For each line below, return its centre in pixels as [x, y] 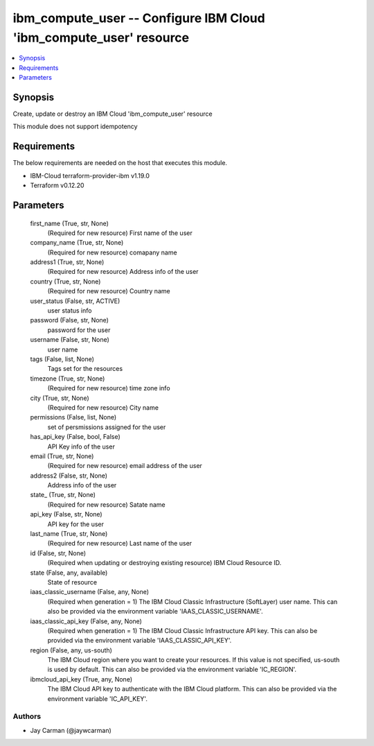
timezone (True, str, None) [68, 379]
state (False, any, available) [69, 573]
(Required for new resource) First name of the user [120, 233]
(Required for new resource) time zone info [109, 388]
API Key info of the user [81, 446]
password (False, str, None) [69, 320]
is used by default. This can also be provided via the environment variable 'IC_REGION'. [172, 670]
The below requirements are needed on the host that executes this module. [120, 163]
